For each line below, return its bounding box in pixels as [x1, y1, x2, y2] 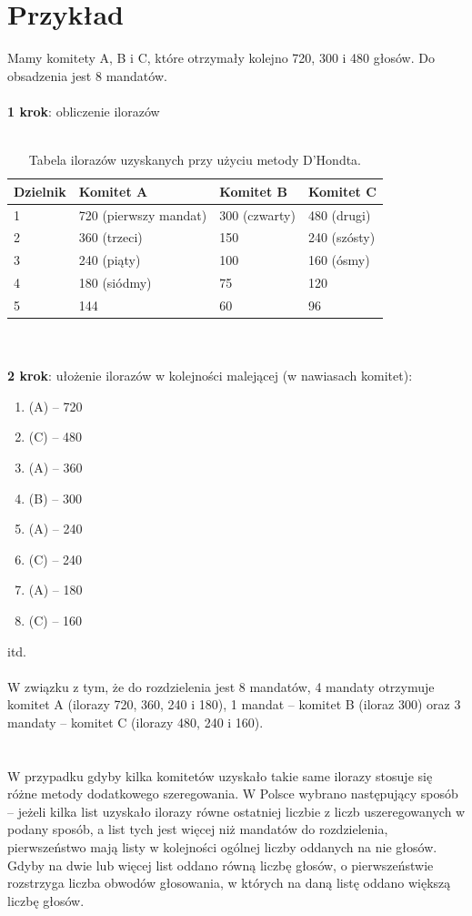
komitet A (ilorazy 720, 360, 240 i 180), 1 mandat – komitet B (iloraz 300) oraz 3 [7, 695, 461, 714]
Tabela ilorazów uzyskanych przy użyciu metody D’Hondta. [28, 150, 362, 169]
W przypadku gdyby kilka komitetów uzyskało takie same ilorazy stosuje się [7, 766, 433, 785]
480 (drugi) [307, 205, 371, 224]
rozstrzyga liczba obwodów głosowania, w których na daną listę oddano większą [7, 873, 451, 892]
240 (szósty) [307, 228, 376, 247]
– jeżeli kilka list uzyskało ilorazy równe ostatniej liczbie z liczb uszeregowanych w [7, 801, 466, 820]
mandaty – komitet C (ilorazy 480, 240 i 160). [7, 712, 264, 731]
